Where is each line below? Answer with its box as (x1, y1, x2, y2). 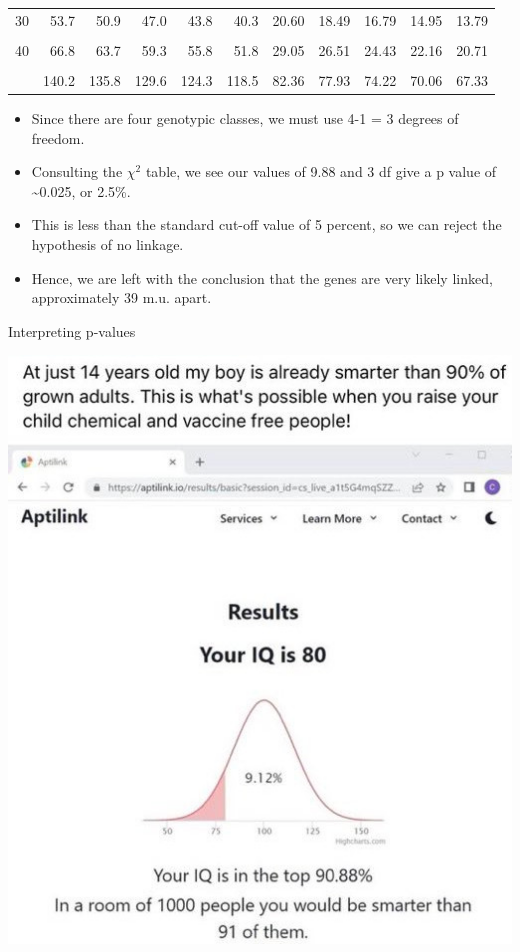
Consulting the (31, 161, 123, 182)
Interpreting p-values (8, 320, 136, 341)
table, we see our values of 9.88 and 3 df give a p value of (145, 161, 497, 182)
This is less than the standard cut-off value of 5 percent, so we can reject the (31, 214, 502, 235)
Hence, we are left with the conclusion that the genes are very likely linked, (31, 267, 493, 288)
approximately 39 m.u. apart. (31, 287, 212, 308)
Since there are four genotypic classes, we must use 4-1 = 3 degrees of (31, 108, 459, 129)
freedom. (31, 127, 85, 148)
